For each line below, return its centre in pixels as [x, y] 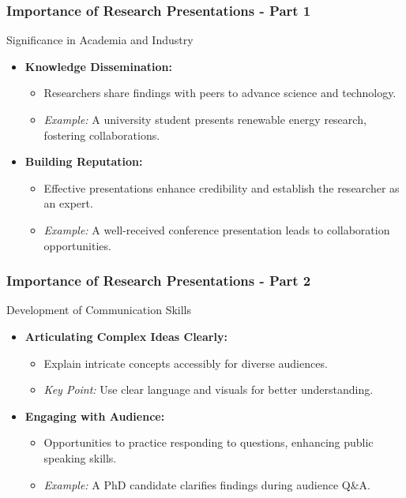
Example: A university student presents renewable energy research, [205, 119]
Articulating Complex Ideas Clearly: [126, 336]
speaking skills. [80, 457]
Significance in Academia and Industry [100, 40]
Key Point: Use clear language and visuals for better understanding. [209, 389]
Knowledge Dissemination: [98, 66]
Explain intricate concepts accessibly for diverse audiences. [186, 363]
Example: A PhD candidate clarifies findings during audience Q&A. [207, 484]
